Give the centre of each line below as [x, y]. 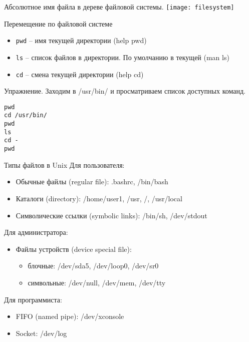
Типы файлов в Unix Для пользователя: [64, 164]
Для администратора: [36, 232]
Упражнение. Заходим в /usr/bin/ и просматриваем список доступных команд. [125, 91]
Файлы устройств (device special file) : [74, 249]
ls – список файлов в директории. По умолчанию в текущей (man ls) [122, 57]
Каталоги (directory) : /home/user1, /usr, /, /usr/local [99, 198]
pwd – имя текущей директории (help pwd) [81, 40]
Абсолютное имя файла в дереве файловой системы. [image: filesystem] [119, 7]
